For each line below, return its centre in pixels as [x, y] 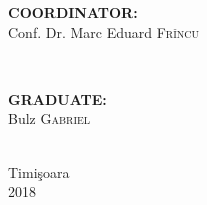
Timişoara [39, 171]
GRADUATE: [57, 98]
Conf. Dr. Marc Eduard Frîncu [104, 31]
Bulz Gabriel [49, 118]
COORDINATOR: [73, 12]
